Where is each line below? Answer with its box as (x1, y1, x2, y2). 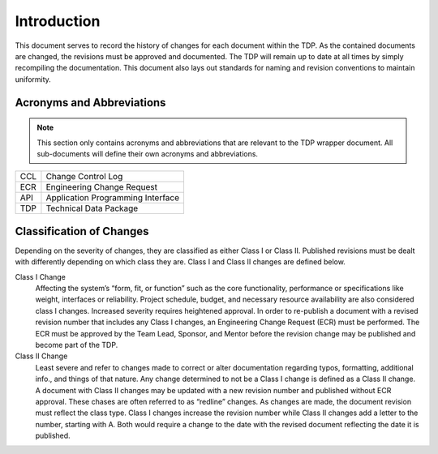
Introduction (15, 12, 101, 30)
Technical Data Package (45, 203, 139, 214)
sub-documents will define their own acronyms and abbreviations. (36, 148, 259, 158)
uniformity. (15, 74, 52, 84)
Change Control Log (45, 171, 123, 182)
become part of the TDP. (35, 340, 118, 349)
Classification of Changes (15, 224, 149, 238)
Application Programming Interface (45, 192, 180, 203)
